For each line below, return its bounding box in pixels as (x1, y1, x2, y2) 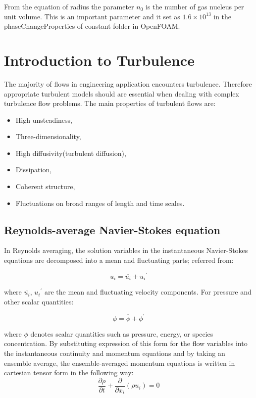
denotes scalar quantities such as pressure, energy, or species (30, 328, 213, 339)
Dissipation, (15, 164, 52, 175)
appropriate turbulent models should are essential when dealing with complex (4, 88, 239, 99)
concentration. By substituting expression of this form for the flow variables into (4, 338, 248, 348)
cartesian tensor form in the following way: (4, 367, 134, 378)
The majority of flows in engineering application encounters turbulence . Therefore (4, 78, 252, 89)
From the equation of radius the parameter (4, 1, 134, 11)
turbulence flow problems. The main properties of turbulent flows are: (4, 98, 216, 108)
